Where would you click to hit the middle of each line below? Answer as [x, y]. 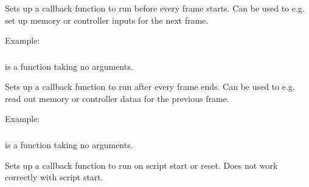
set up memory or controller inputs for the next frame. [107, 20]
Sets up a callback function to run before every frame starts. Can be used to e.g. [155, 8]
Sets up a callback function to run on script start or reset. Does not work [141, 165]
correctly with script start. [54, 177]
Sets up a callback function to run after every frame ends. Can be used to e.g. [150, 87]
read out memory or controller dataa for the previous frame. [117, 98]
